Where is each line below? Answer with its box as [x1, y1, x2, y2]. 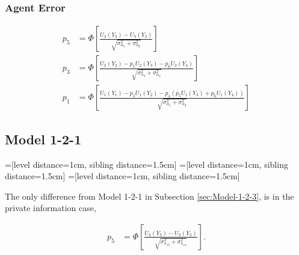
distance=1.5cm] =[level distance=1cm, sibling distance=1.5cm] [5, 170, 240, 182]
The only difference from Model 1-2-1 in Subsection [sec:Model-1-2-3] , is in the [5, 189, 294, 202]
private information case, [5, 201, 96, 214]
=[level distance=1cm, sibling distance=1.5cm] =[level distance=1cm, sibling [5, 158, 288, 170]
